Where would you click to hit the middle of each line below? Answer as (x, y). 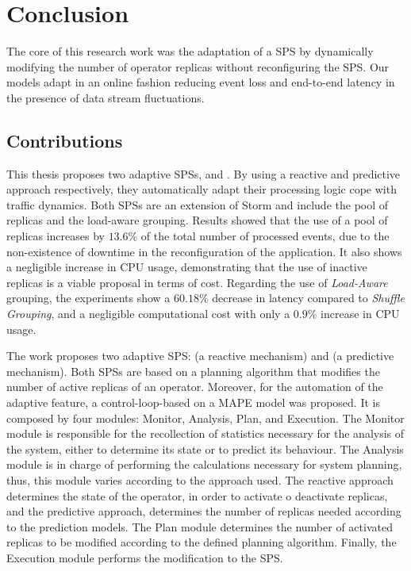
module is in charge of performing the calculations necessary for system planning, (204, 464)
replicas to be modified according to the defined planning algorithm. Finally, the (202, 542)
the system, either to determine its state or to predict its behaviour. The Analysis (205, 448)
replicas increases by (56, 236)
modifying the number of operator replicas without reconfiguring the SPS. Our (198, 66)
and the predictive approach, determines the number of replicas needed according (204, 511)
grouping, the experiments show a (88, 298)
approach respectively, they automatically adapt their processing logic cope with (202, 189)
